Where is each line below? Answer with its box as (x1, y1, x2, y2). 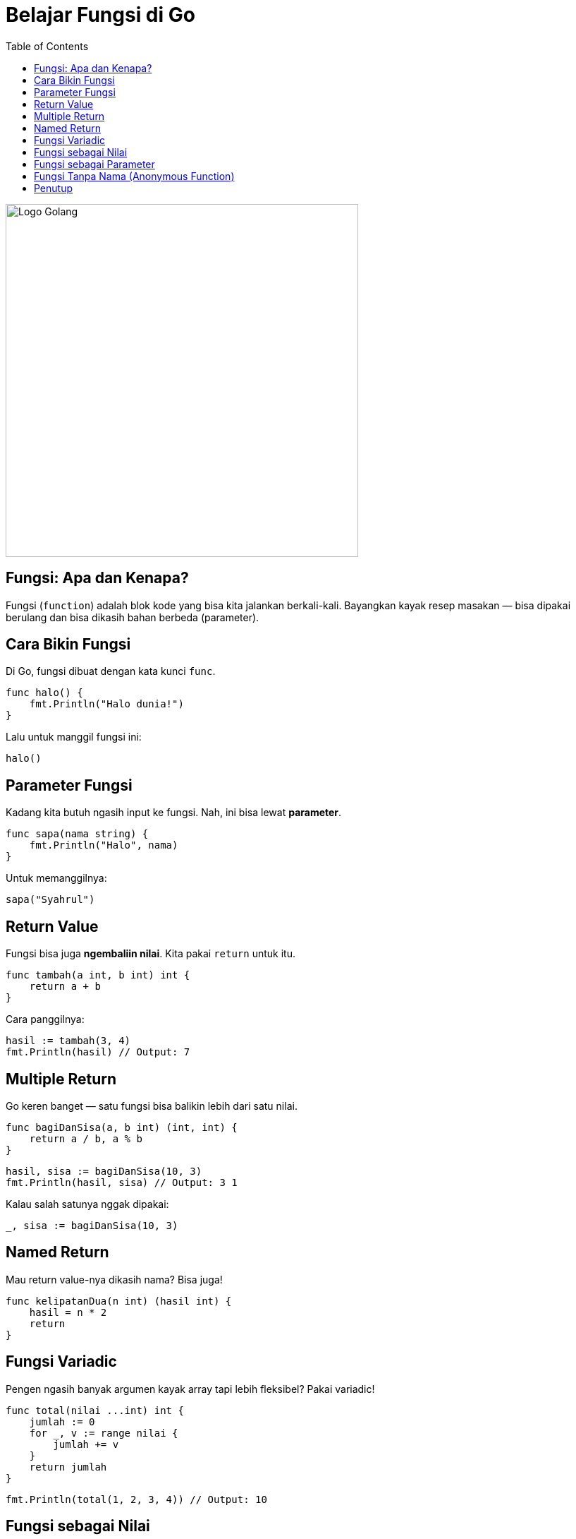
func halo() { (6, 687, 83, 699)
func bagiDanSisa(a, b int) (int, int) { (6, 1121, 238, 1133)
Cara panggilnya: (6, 1013, 85, 1026)
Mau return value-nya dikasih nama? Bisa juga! (6, 1273, 223, 1286)
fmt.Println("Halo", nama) (29, 839, 178, 851)
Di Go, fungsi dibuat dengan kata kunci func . (6, 665, 216, 678)
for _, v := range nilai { (29, 1427, 178, 1439)
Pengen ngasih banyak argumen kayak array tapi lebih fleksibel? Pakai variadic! (6, 1382, 375, 1395)
